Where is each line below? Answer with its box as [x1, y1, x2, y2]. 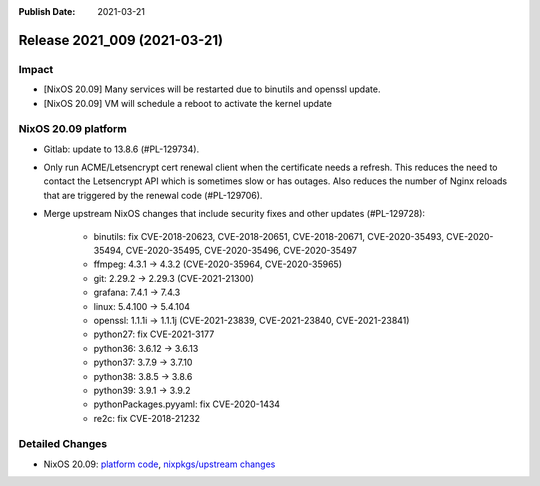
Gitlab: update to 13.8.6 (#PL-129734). [43, 143, 200, 155]
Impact [18, 62, 54, 76]
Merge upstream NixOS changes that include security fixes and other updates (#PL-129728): [43, 208, 425, 220]
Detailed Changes [18, 437, 108, 451]
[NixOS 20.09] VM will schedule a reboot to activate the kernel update [43, 97, 332, 109]
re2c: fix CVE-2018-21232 [93, 412, 200, 424]
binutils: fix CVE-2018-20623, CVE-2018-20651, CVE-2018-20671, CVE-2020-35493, [93, 230, 445, 242]
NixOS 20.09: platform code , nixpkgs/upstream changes [43, 458, 276, 470]
